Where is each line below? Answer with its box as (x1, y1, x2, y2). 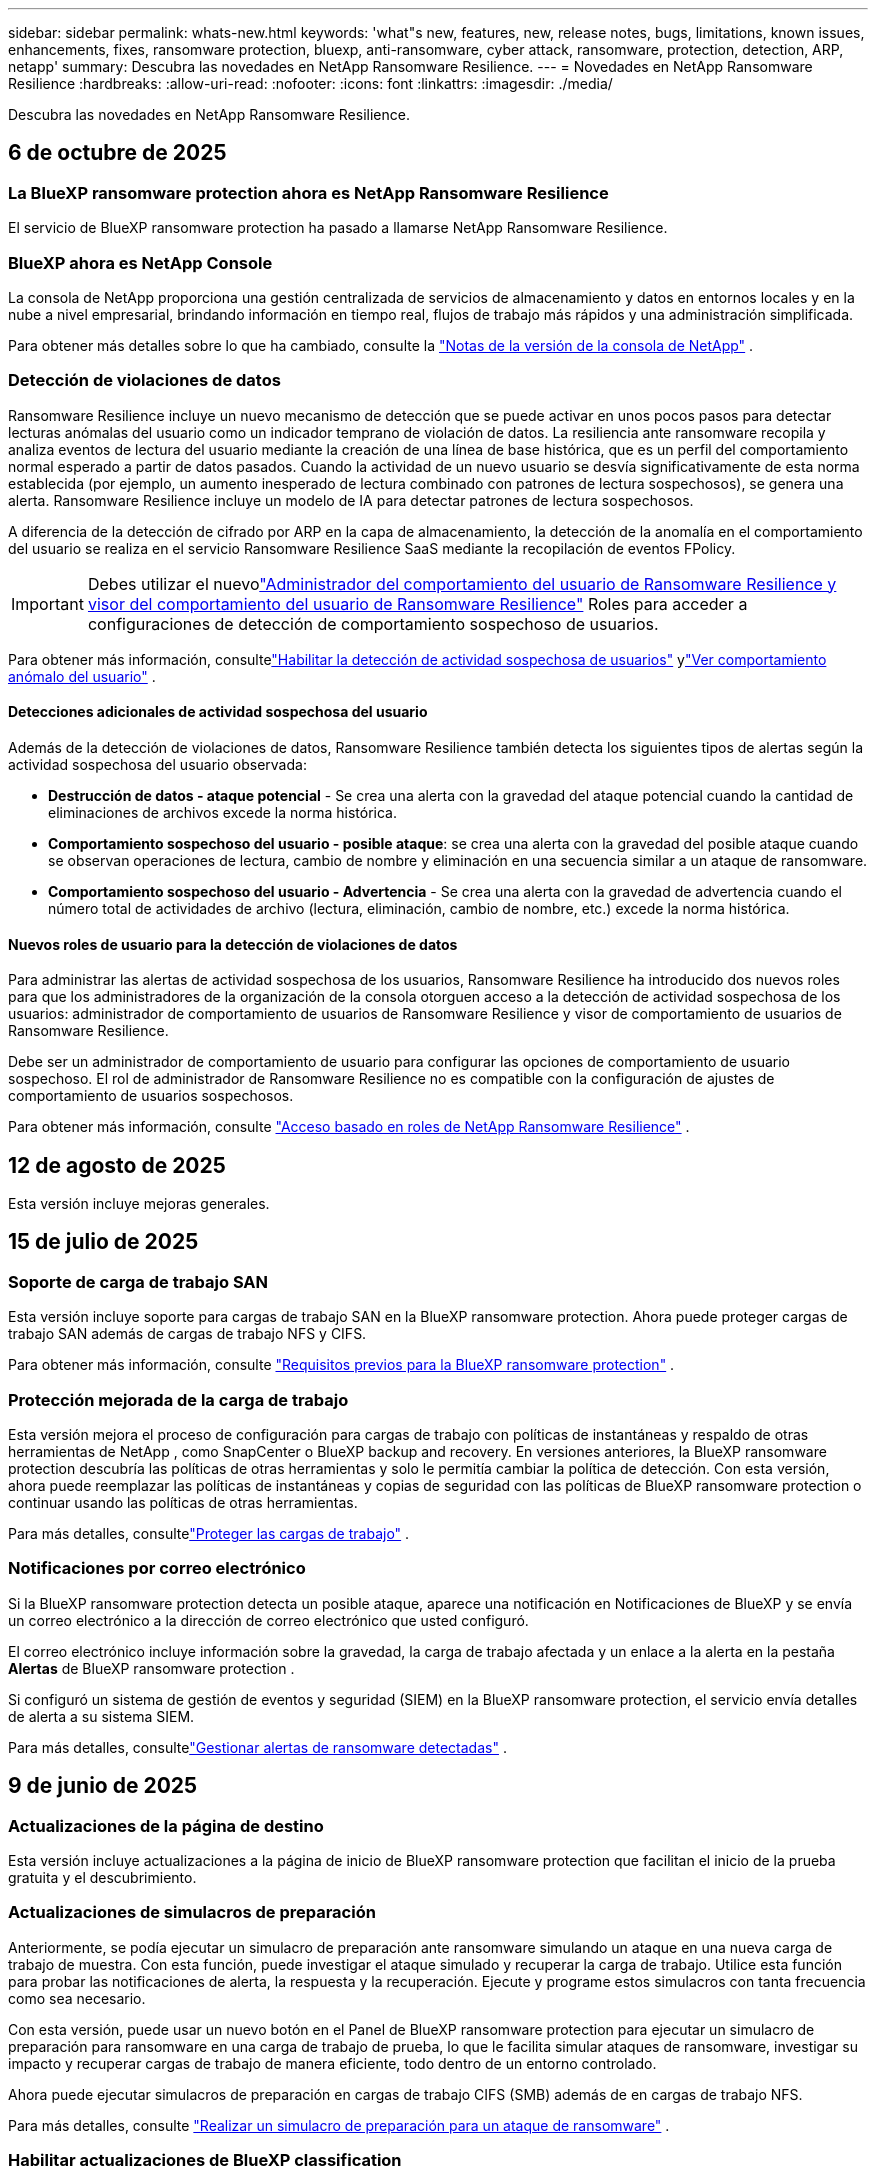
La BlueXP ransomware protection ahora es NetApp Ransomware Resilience (8, 182, 609, 203)
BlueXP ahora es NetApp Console (8, 252, 273, 273)
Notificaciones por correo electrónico (8, 1558, 306, 1579)
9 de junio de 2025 (8, 1773, 198, 1799)
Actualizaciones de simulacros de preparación (8, 1902, 376, 1923)
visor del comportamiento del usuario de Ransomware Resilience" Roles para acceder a (87, 593, 748, 614)
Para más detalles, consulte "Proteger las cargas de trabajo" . (8, 1524, 410, 1542)
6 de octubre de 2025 (8, 140, 227, 166)
